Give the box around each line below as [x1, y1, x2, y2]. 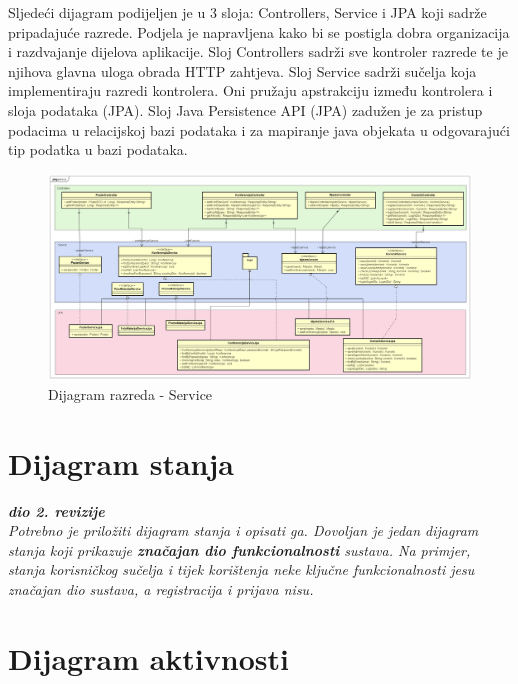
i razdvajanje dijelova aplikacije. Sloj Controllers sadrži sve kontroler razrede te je [8, 41, 508, 62]
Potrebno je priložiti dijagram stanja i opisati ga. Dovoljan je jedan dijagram [8, 520, 479, 541]
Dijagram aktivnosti [8, 637, 289, 678]
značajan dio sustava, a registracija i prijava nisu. [8, 579, 314, 600]
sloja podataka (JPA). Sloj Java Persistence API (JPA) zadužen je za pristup [8, 99, 483, 120]
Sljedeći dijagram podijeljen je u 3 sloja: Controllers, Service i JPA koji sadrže [8, 2, 487, 22]
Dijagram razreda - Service [48, 383, 213, 404]
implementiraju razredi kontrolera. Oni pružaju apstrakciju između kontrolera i [8, 80, 493, 101]
